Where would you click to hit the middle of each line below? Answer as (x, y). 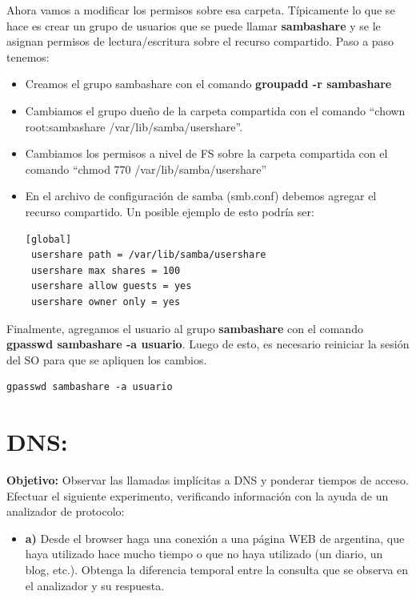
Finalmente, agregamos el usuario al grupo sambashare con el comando (185, 328)
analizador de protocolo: (66, 511)
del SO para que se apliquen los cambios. (107, 359)
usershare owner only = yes (106, 302)
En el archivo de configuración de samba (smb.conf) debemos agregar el (201, 196)
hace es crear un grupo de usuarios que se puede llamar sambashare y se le (194, 25)
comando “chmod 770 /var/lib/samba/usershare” (146, 169)
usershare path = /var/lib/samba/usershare (148, 255)
